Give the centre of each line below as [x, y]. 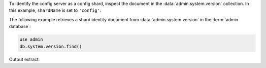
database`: [20, 27]
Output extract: [25, 59]
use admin [31, 40]
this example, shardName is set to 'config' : [55, 10]
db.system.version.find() [51, 46]
